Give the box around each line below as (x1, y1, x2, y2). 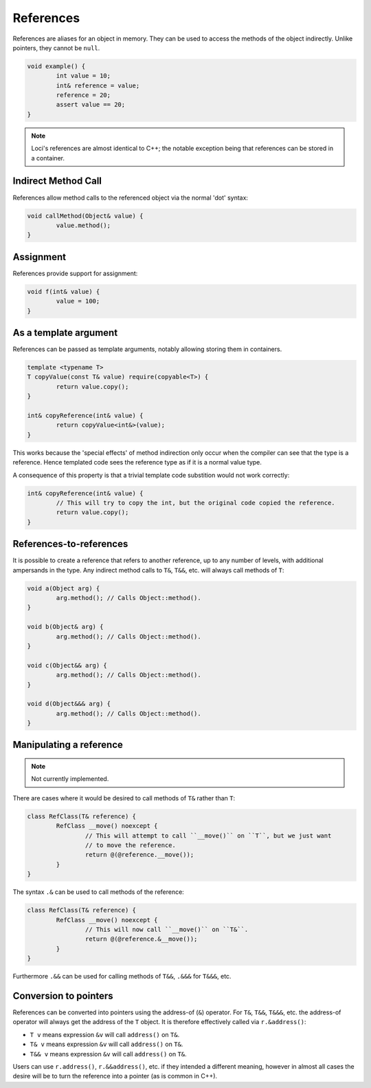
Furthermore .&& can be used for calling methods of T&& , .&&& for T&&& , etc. (12, 972, 232, 981)
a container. (31, 153, 65, 162)
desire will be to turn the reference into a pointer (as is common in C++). (12, 1072, 218, 1080)
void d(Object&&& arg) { (27, 700, 111, 708)
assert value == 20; (56, 100, 126, 109)
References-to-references (12, 538, 128, 550)
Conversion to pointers (12, 990, 113, 1001)
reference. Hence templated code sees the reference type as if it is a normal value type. (12, 458, 262, 467)
